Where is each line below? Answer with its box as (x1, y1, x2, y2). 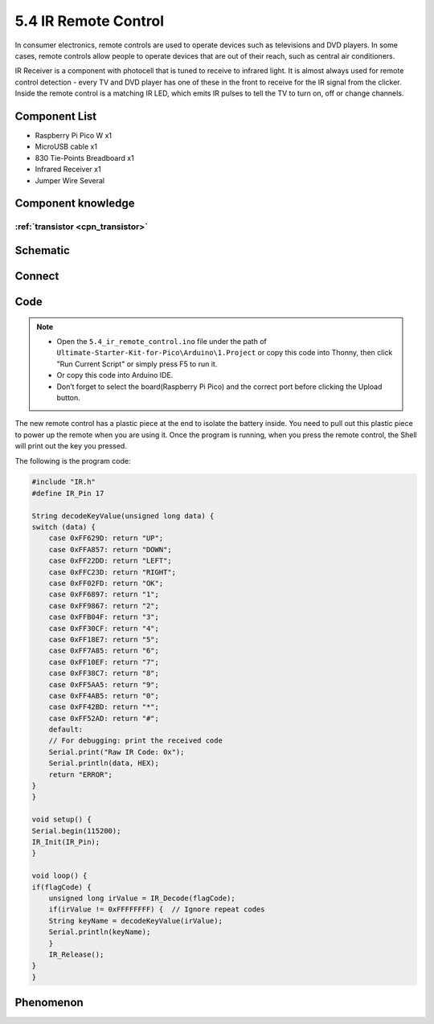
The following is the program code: (14, 456, 131, 465)
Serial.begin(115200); (31, 826, 121, 835)
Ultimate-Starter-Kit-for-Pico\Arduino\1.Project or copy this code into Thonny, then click (56, 348, 393, 358)
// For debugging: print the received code (48, 736, 223, 745)
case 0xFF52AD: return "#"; (48, 714, 160, 723)
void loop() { (31, 871, 88, 880)
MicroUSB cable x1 (35, 141, 98, 152)
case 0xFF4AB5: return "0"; (48, 691, 160, 700)
